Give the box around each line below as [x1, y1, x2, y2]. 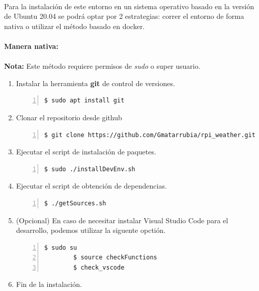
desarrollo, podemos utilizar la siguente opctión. [16, 225, 166, 235]
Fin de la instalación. [16, 279, 82, 289]
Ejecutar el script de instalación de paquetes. [16, 146, 156, 157]
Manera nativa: [4, 40, 59, 51]
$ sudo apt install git [44, 97, 125, 104]
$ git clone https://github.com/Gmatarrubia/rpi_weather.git [44, 131, 256, 139]
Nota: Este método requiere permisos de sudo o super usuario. [4, 61, 200, 71]
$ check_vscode [73, 263, 125, 271]
